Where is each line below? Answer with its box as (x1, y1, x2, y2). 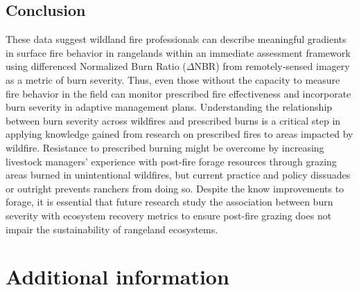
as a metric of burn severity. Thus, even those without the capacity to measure (6, 72, 340, 87)
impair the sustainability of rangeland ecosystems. (6, 221, 218, 236)
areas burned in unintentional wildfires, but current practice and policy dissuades (6, 167, 351, 182)
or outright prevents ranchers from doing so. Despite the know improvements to (6, 181, 344, 195)
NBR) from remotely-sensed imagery (194, 59, 350, 73)
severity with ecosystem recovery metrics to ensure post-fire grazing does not (6, 208, 332, 222)
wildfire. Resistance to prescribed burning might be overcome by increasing (6, 140, 324, 154)
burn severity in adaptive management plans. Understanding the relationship (6, 100, 333, 114)
